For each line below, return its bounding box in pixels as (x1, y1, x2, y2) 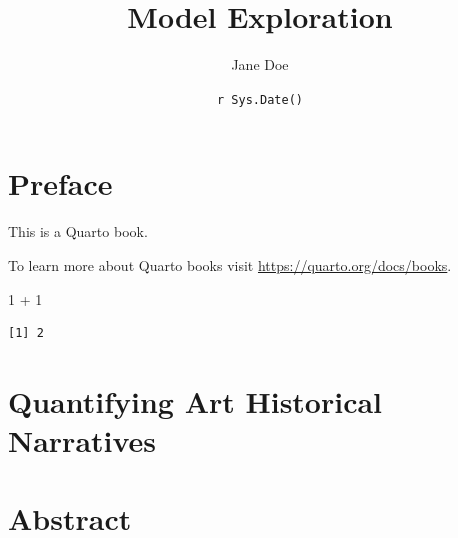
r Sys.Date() (217, 92, 303, 107)
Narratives (8, 420, 157, 461)
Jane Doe (231, 54, 289, 75)
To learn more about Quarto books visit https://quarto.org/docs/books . (8, 254, 452, 275)
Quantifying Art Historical (8, 380, 383, 421)
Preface (8, 163, 113, 204)
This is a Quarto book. (8, 221, 148, 242)
